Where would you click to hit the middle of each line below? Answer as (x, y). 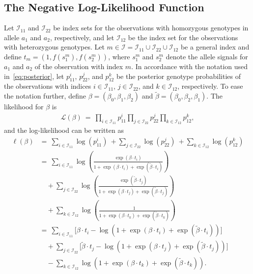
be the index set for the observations (183, 37)
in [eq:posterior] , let (34, 76)
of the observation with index (79, 66)
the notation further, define (45, 96)
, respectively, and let (82, 37)
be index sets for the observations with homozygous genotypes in (151, 28)
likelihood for (24, 107)
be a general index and (215, 47)
